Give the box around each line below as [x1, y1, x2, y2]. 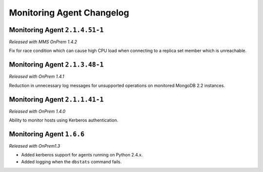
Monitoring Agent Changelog [9, 7, 129, 18]
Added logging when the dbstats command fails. [21, 158, 122, 165]
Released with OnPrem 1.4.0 [9, 108, 66, 114]
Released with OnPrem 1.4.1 [9, 73, 64, 80]
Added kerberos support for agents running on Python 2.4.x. [21, 152, 143, 158]
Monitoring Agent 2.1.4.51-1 [9, 26, 104, 34]
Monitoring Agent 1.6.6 [9, 130, 85, 138]
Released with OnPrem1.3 [9, 143, 60, 149]
